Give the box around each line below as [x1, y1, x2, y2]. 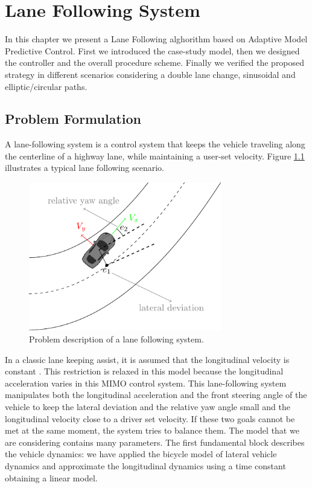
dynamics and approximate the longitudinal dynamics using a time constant [5, 460, 286, 472]
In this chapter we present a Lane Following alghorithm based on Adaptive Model [5, 33, 308, 45]
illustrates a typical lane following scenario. [5, 161, 164, 174]
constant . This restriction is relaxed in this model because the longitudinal [5, 365, 284, 377]
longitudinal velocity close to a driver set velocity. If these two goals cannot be [5, 412, 295, 425]
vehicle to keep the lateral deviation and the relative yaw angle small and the [5, 400, 291, 413]
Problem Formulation [5, 109, 141, 128]
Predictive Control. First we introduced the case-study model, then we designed [5, 44, 300, 57]
